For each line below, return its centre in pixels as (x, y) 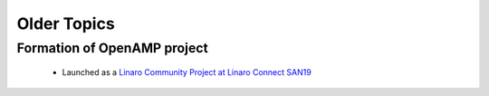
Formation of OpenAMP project (112, 48)
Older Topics (66, 24)
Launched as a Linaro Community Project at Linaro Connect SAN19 (187, 72)
